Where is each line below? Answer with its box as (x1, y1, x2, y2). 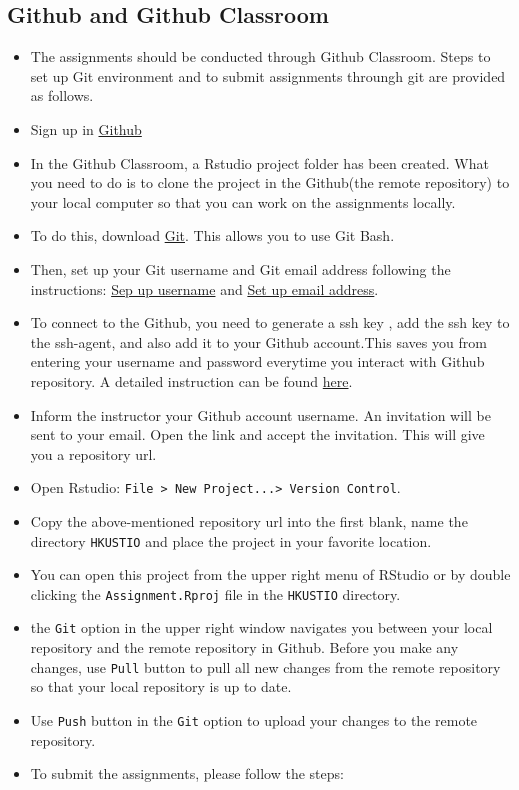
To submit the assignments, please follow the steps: (30, 763, 344, 784)
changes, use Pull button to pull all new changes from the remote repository (30, 656, 501, 677)
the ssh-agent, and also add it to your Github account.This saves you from (30, 331, 487, 352)
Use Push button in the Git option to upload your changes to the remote (30, 709, 478, 730)
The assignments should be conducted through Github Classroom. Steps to (30, 46, 491, 67)
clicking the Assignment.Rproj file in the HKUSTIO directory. (30, 583, 401, 604)
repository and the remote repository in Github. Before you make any (30, 637, 459, 658)
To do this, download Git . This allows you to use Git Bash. (30, 225, 395, 246)
